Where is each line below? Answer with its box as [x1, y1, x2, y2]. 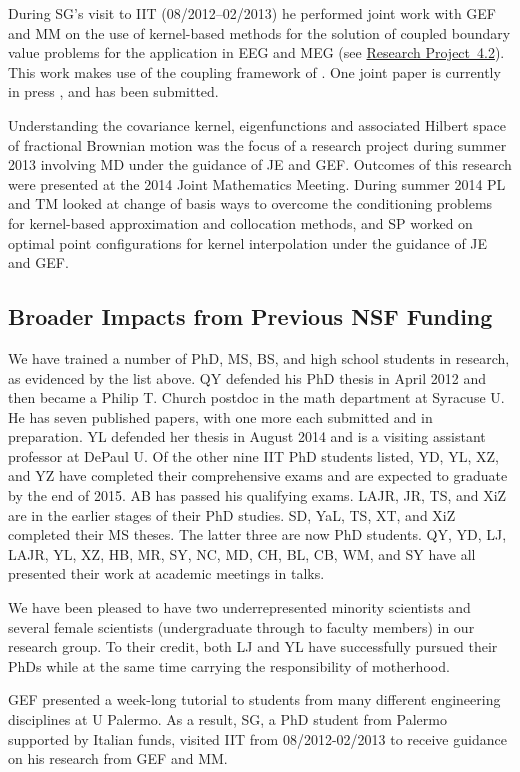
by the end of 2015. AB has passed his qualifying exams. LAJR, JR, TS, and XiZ [8, 485, 507, 506]
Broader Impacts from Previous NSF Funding [8, 301, 493, 332]
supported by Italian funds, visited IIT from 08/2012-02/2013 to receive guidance [8, 728, 507, 749]
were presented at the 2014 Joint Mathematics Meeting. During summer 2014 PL [8, 173, 506, 194]
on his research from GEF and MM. [8, 748, 228, 769]
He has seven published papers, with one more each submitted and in [8, 406, 433, 427]
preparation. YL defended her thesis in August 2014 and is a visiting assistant [8, 426, 486, 447]
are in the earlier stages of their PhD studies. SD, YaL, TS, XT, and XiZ [8, 504, 456, 525]
